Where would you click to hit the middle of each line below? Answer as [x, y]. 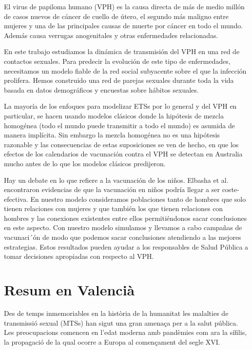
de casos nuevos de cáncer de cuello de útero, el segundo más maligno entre [116, 16]
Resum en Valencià [69, 290]
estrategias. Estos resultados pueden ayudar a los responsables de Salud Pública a [126, 246]
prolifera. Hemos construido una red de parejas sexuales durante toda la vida [119, 80]
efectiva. [16, 199]
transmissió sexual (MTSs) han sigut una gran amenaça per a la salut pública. [121, 322]
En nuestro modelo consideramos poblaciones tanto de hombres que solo [138, 199]
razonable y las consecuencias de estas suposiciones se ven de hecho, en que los [121, 144]
